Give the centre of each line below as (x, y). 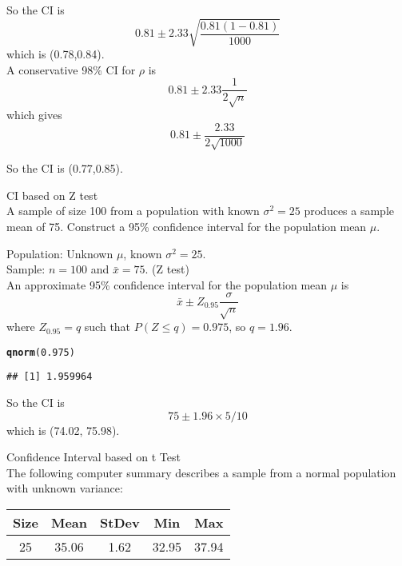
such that (107, 327)
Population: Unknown (60, 253)
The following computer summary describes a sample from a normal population (201, 472)
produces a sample (349, 211)
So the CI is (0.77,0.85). (65, 168)
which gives (34, 115)
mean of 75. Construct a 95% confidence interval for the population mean (187, 226)
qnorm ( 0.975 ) (41, 352)
